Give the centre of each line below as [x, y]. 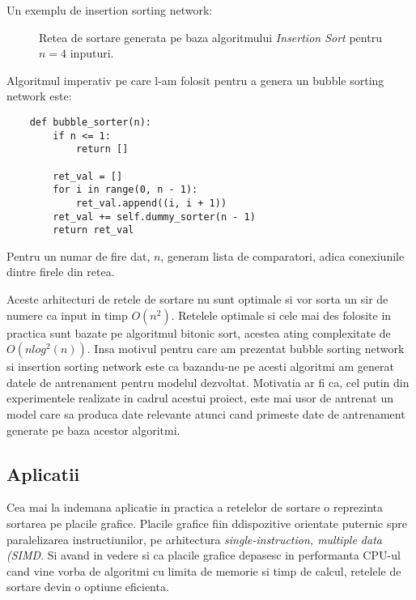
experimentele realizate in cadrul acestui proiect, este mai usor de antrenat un [200, 398]
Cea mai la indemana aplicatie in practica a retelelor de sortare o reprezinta [195, 507]
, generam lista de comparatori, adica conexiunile [282, 255]
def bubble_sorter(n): [90, 122]
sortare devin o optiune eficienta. [88, 587]
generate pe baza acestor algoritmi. [93, 430]
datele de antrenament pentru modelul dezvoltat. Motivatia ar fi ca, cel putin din [208, 382]
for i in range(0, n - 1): [125, 190]
